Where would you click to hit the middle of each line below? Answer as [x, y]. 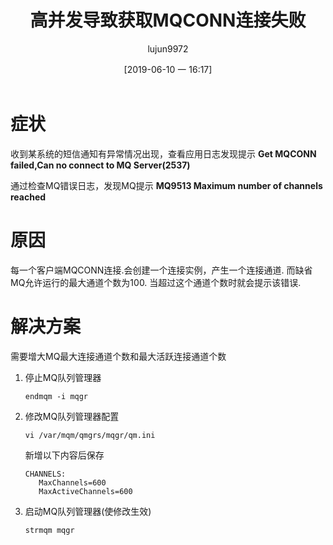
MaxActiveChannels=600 [85, 491]
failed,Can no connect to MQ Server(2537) [100, 165]
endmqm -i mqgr [56, 396]
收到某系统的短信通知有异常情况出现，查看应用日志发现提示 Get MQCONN [163, 153]
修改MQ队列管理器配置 [72, 416]
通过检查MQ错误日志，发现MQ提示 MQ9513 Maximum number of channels [166, 185]
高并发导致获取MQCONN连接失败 [168, 20]
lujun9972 [168, 48]
